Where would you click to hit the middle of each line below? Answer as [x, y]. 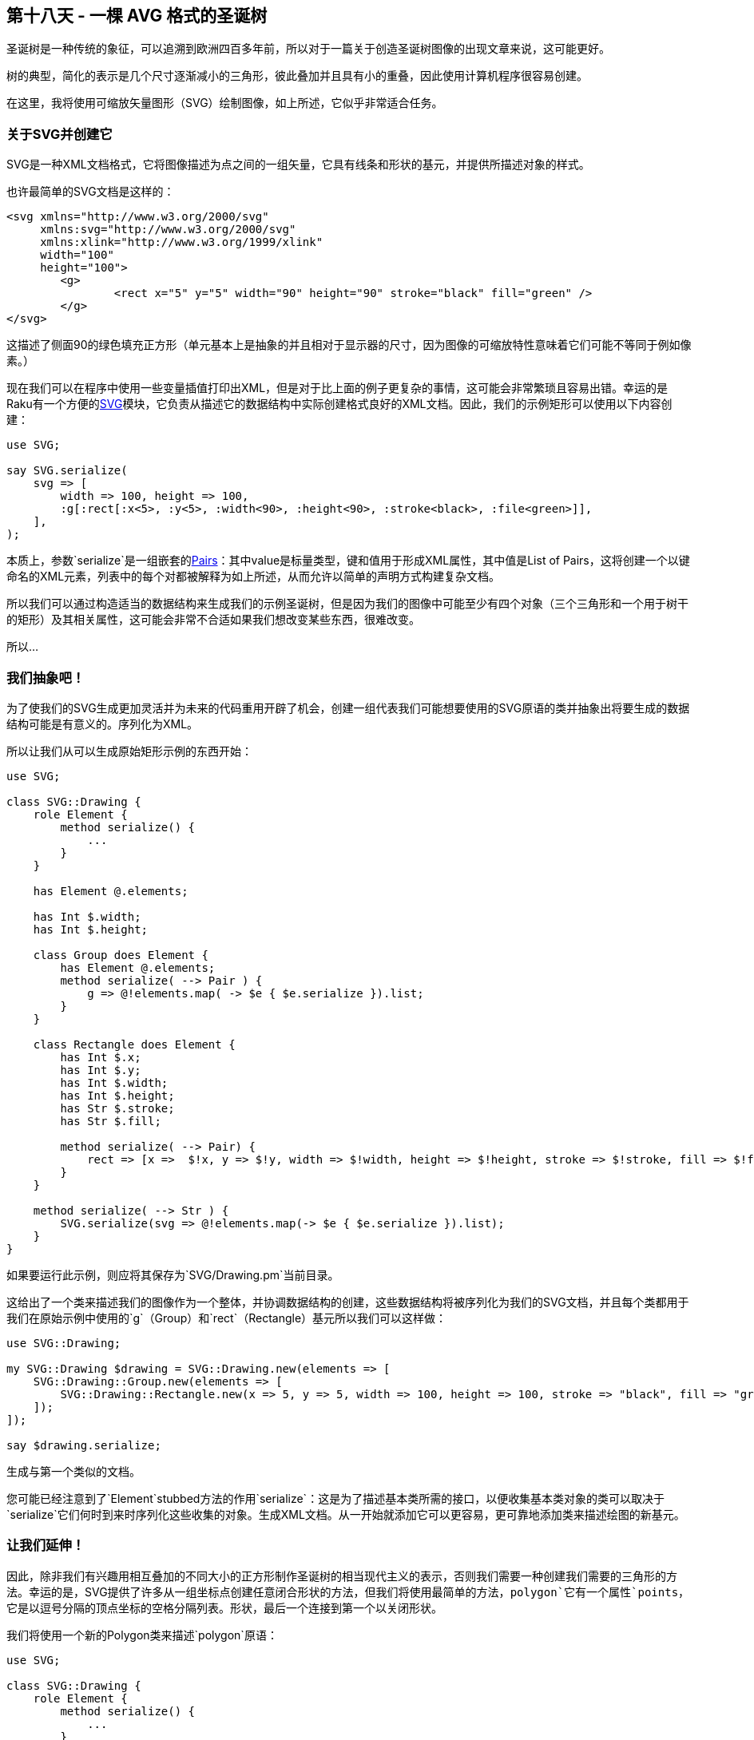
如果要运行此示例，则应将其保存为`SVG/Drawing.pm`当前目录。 [173, 1274]
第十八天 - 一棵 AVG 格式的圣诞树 [137, 16]
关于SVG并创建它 [60, 134]
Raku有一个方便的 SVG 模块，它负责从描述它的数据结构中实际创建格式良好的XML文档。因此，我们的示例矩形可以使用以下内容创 [339, 404]
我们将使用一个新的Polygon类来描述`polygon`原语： [142, 1635]
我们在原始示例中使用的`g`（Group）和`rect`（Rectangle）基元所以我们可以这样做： [227, 1318]
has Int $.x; [101, 1057]
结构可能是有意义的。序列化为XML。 [103, 723]
